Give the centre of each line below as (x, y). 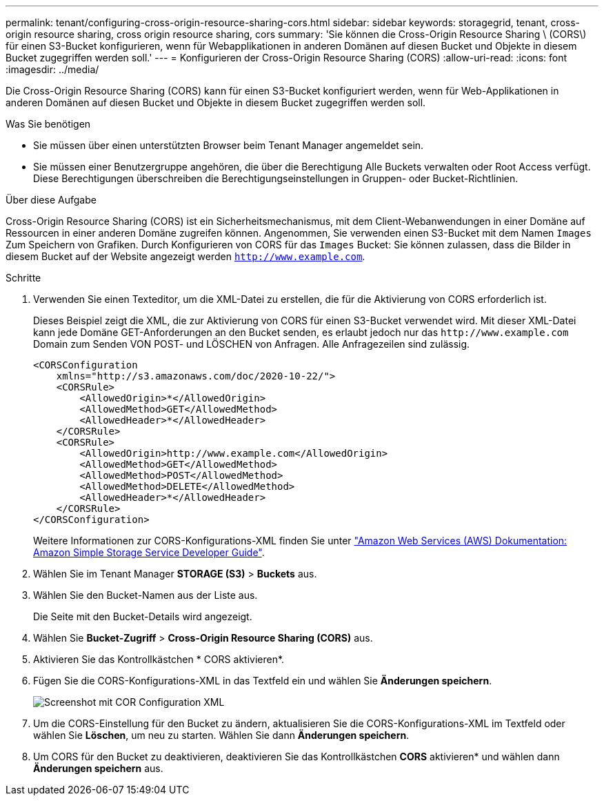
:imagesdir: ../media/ (52, 69)
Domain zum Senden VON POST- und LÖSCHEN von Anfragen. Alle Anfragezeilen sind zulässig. (252, 344)
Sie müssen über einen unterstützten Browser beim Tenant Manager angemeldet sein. (229, 145)
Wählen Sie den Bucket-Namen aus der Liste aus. (145, 595)
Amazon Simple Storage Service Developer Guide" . (149, 552)
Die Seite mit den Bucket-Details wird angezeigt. (143, 616)
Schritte (23, 278)
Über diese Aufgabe (51, 200)
